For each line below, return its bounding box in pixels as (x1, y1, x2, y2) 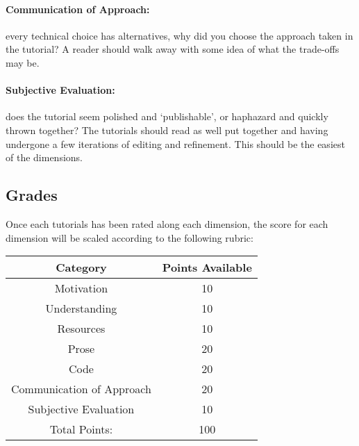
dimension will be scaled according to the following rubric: (6, 230, 253, 245)
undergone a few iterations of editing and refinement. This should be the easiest (6, 136, 345, 151)
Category (56, 259, 107, 276)
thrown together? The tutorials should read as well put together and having (6, 122, 328, 137)
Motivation (54, 280, 108, 297)
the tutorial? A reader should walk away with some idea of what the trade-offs (6, 42, 340, 56)
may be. (6, 55, 40, 69)
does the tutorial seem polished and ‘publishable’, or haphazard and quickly (6, 109, 328, 124)
